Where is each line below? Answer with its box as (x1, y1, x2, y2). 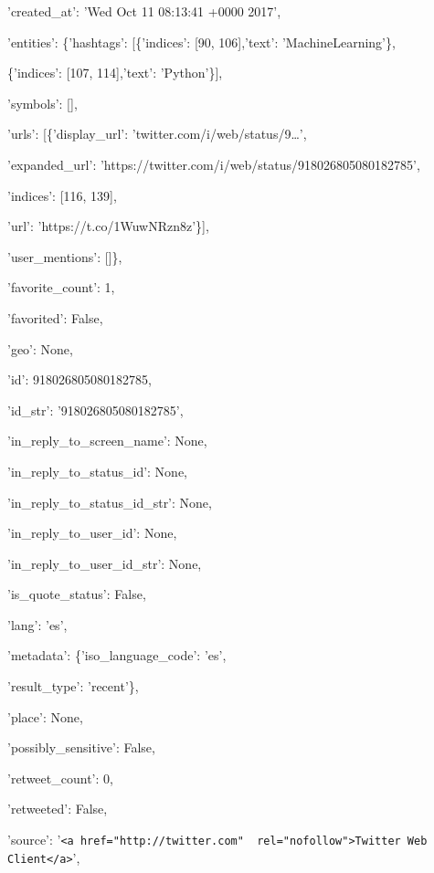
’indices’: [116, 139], (7, 185, 117, 205)
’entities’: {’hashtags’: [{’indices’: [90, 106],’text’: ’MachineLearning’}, (7, 32, 396, 51)
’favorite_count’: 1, (7, 278, 115, 297)
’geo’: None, (7, 339, 73, 358)
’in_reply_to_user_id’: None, (7, 523, 177, 542)
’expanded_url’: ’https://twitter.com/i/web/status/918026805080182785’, (7, 154, 420, 174)
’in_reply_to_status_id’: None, (7, 461, 188, 480)
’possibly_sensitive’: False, (7, 738, 155, 757)
